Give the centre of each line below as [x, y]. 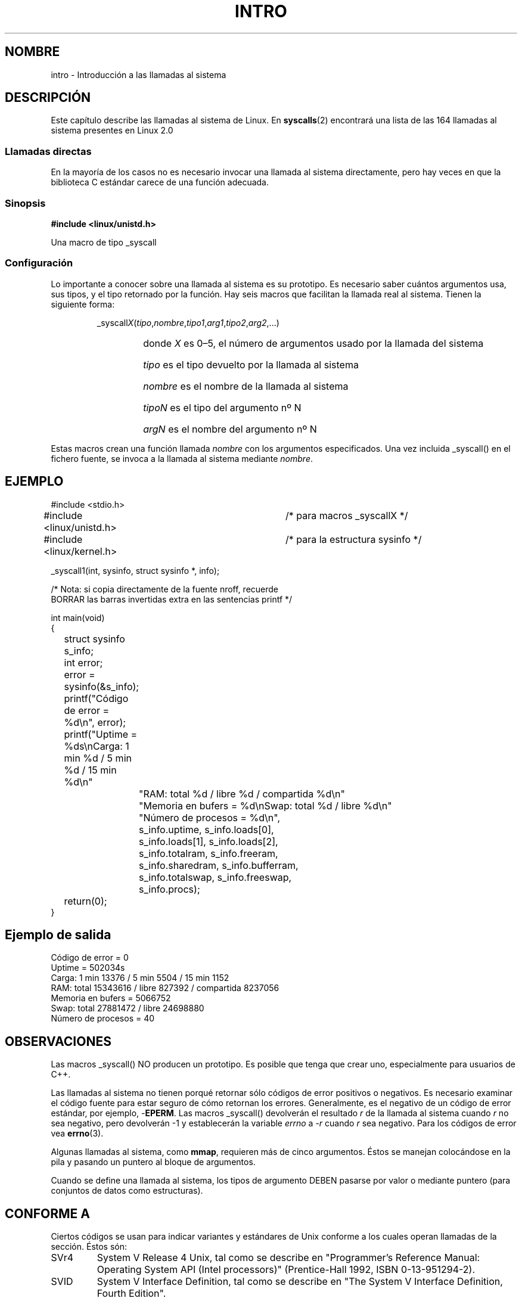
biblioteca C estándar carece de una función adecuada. [160, 182]
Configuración [39, 263]
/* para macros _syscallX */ [347, 515]
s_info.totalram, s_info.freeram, [209, 853]
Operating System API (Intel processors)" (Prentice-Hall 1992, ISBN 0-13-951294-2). [286, 1270]
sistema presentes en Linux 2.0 [112, 131]
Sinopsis [25, 203]
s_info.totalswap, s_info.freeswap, [215, 877]
